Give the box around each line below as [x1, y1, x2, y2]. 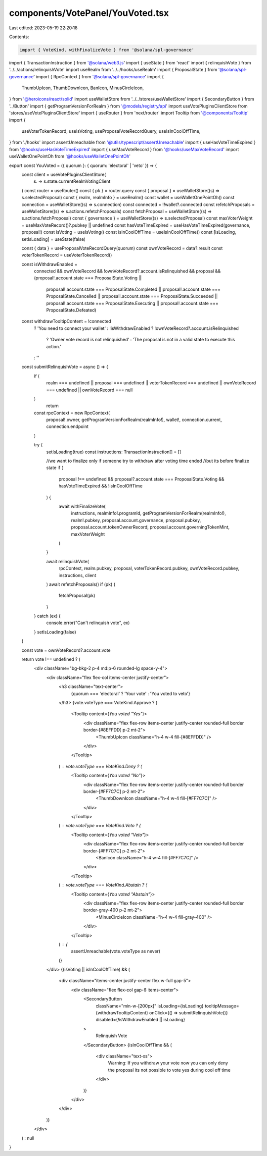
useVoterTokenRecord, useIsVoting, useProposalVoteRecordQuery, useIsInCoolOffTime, [21, 128, 201, 134]
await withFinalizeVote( [58, 503, 106, 509]
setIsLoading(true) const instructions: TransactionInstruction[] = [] [46, 449, 181, 455]
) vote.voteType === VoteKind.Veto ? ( [58, 823, 141, 829]
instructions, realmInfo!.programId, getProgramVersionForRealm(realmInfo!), [71, 510, 226, 516]
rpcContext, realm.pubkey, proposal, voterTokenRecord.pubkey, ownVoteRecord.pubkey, [58, 565, 240, 572]
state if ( [46, 465, 64, 471]
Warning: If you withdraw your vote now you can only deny [108, 1060, 228, 1066]
